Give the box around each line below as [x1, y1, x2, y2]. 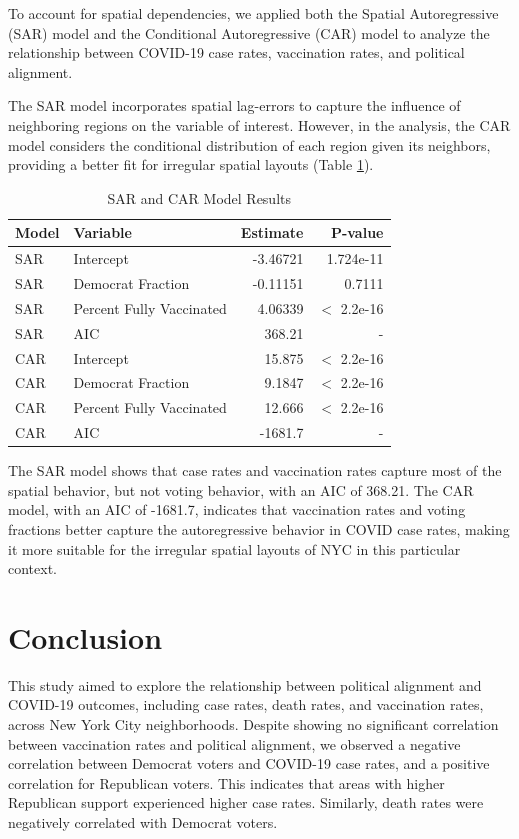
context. [8, 558, 57, 579]
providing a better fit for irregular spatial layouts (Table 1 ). [8, 154, 374, 175]
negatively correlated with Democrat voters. [8, 812, 278, 833]
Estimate [240, 222, 304, 243]
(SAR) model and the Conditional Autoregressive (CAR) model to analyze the [8, 22, 490, 43]
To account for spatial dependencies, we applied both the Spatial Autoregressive [8, 3, 499, 23]
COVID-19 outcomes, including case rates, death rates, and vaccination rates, [8, 694, 484, 715]
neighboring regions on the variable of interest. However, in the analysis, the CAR [8, 114, 511, 135]
